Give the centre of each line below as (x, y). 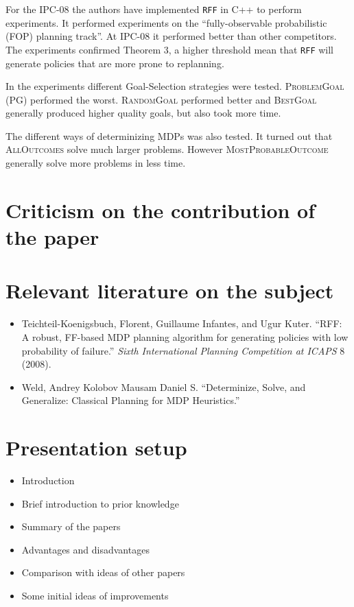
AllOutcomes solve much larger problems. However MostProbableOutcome (167, 149)
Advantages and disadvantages (85, 549)
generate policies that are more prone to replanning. (115, 63)
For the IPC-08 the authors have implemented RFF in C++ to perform (154, 9)
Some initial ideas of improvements (95, 595)
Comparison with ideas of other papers (103, 572)
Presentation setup (96, 448)
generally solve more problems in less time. (96, 163)
